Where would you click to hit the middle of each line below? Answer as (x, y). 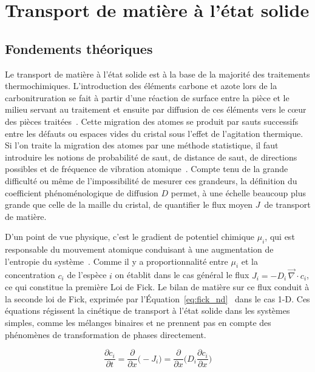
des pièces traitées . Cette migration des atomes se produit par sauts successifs (152, 121)
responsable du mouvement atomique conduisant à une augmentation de (139, 249)
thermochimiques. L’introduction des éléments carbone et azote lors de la (141, 86)
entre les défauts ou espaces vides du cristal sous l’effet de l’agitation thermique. (154, 133)
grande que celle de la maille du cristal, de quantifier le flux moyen (129, 204)
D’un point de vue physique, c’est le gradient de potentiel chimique (130, 237)
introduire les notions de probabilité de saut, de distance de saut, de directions (151, 157)
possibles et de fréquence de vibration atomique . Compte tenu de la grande (147, 169)
